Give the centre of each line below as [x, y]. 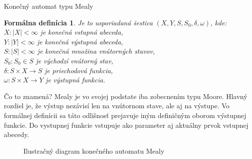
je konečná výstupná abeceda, [80, 41]
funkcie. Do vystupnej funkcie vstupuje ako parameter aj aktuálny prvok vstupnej [126, 125]
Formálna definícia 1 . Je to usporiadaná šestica [78, 22]
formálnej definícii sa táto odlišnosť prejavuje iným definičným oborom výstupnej [125, 115]
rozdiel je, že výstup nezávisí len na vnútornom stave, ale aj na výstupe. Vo [117, 106]
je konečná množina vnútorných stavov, [96, 51]
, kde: [219, 22]
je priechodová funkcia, [79, 70]
